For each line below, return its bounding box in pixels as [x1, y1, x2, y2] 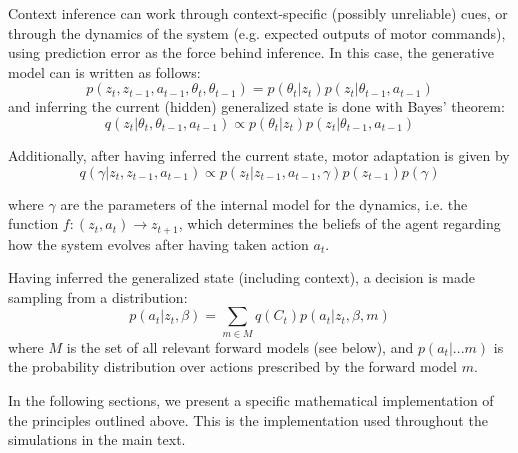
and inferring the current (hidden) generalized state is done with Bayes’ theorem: [8, 96, 505, 117]
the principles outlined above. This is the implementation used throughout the [8, 409, 488, 430]
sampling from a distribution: [8, 286, 188, 307]
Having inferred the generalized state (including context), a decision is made [8, 267, 476, 288]
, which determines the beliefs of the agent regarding [178, 213, 501, 234]
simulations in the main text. [8, 429, 186, 450]
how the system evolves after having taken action [8, 233, 309, 254]
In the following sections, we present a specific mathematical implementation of [8, 389, 494, 410]
